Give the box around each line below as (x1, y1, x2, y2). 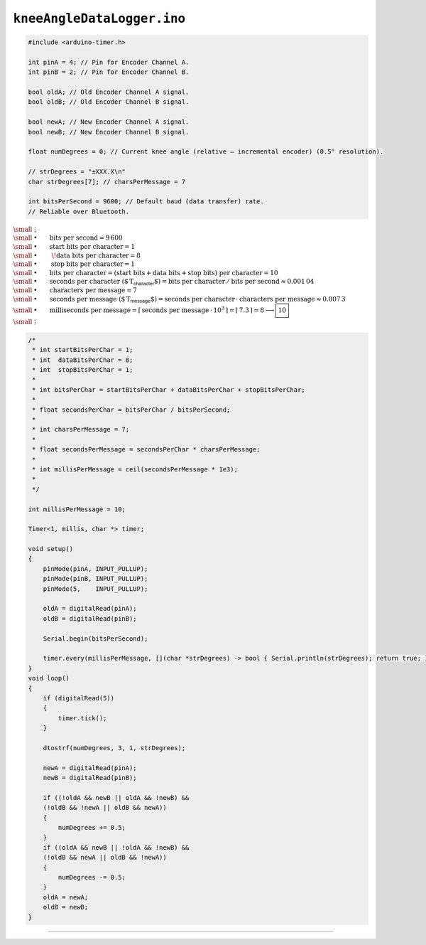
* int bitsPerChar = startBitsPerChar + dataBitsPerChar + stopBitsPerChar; (32, 385, 305, 394)
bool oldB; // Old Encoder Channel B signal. (28, 98, 190, 106)
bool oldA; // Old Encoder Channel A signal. (28, 88, 190, 96)
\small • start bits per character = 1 (13, 242, 135, 250)
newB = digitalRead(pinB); (43, 774, 138, 782)
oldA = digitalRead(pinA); (43, 604, 138, 613)
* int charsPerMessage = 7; (32, 425, 130, 434)
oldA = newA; (43, 893, 89, 901)
